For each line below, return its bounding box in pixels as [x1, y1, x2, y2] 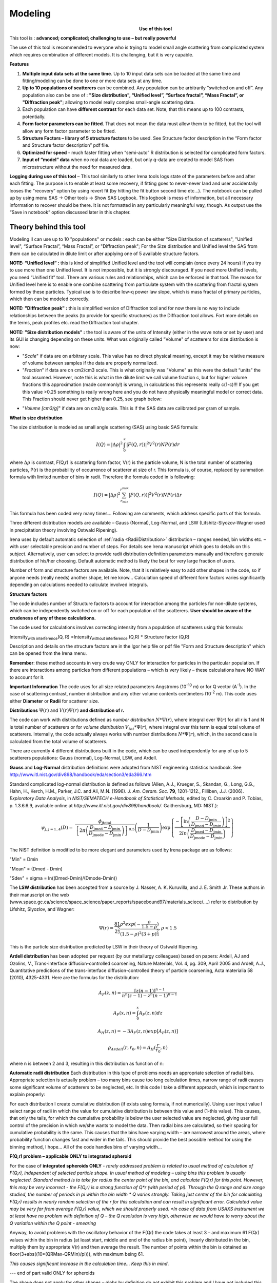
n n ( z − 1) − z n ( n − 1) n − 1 [122, 992, 177, 998]
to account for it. [9, 674, 45, 680]
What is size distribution [9, 415, 63, 421]
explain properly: [9, 1091, 46, 1098]
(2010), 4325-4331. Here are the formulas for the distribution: [9, 975, 140, 981]
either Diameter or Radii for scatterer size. [9, 698, 100, 704]
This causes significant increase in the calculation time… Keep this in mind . [9, 1260, 169, 1267]
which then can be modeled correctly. [9, 296, 90, 302]
